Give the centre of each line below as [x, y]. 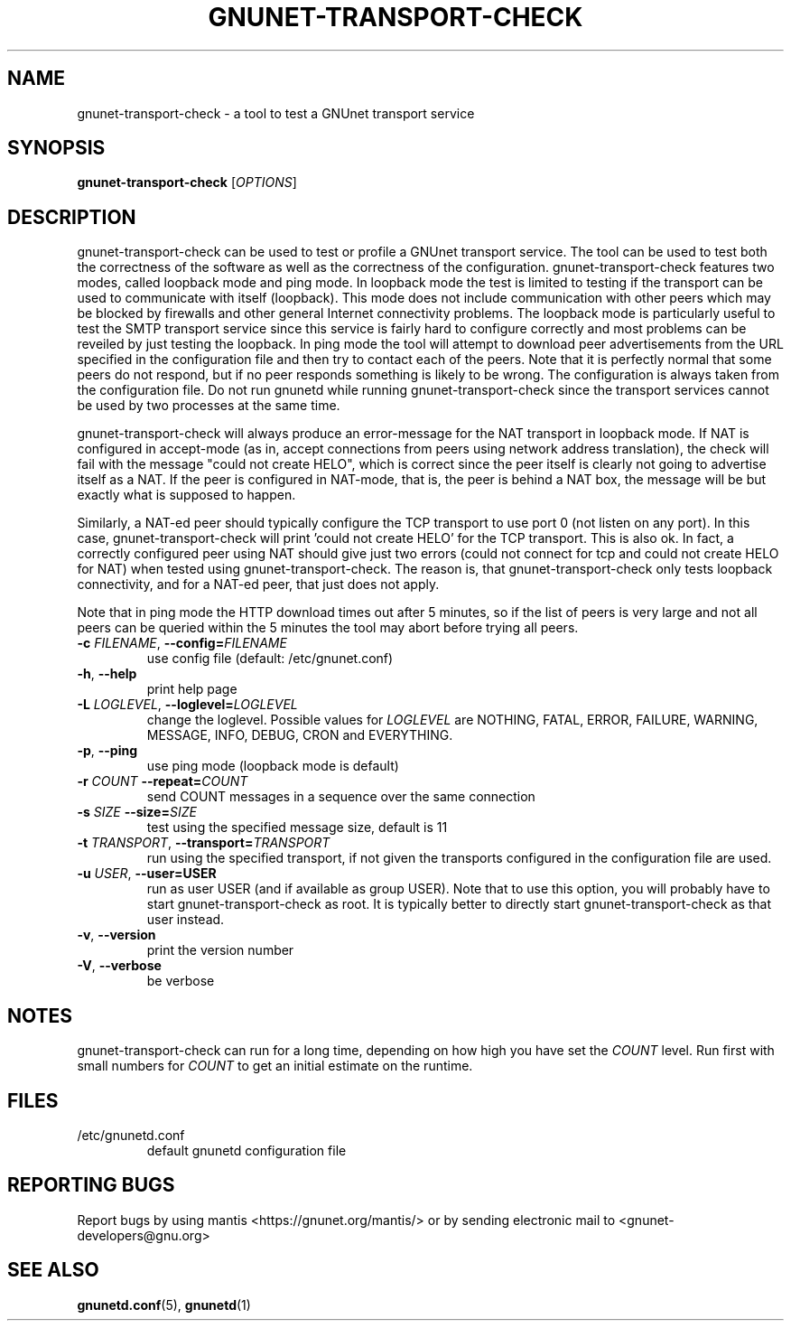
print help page [192, 689]
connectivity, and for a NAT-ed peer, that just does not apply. [258, 585]
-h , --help [107, 674]
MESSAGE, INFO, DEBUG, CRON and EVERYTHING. [300, 735]
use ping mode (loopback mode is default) [273, 766]
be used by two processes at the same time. [209, 406]
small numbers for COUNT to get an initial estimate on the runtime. [275, 1066]
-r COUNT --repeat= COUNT [163, 781]
